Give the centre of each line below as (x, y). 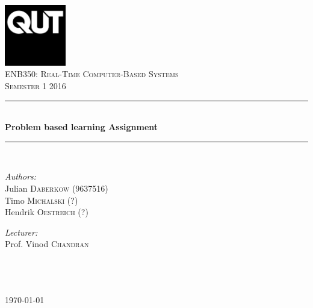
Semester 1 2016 (36, 85)
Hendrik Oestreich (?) (47, 212)
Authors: (21, 176)
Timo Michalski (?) (42, 200)
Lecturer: (21, 232)
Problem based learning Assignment (82, 127)
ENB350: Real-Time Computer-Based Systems (92, 74)
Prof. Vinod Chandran (47, 244)
